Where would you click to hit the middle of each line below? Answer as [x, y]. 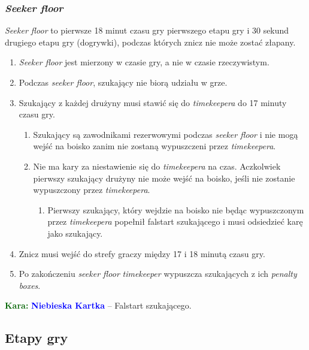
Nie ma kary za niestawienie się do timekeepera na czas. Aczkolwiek [157, 166]
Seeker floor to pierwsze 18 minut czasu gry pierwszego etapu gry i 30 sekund [147, 30]
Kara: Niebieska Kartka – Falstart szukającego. [98, 305]
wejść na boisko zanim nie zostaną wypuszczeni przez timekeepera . [154, 146]
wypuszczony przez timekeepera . [92, 190]
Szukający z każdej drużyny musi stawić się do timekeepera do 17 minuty [153, 102]
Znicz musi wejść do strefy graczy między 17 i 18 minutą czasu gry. [142, 253]
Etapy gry [37, 338]
